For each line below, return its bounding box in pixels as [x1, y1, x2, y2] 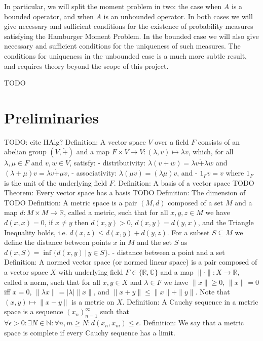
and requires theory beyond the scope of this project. [4, 60, 169, 71]
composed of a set [168, 197, 223, 207]
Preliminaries [4, 107, 99, 127]
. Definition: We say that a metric [139, 317, 244, 328]
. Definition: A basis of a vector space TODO [114, 177, 254, 188]
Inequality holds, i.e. [4, 227, 67, 237]
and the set [137, 237, 172, 247]
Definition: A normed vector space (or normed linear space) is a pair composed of [4, 257, 257, 267]
